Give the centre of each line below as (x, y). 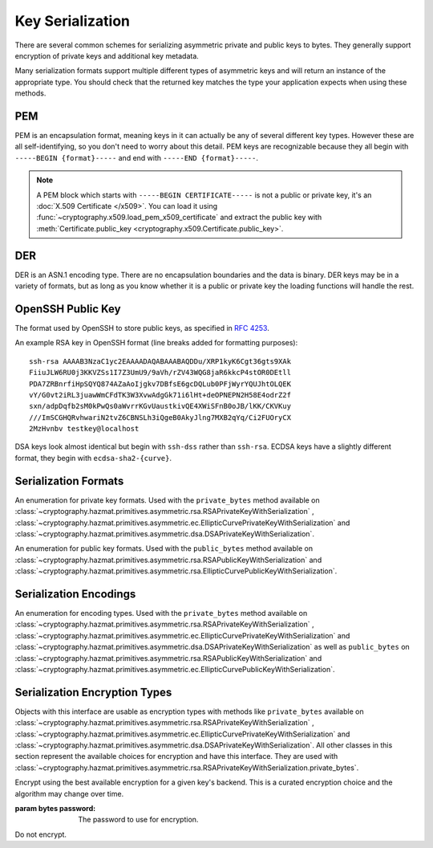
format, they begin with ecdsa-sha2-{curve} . (93, 458)
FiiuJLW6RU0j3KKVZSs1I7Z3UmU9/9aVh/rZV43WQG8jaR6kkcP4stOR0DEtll (160, 373)
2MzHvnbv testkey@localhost (84, 429)
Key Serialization (72, 21)
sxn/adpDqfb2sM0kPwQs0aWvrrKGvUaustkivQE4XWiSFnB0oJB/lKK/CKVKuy (160, 406)
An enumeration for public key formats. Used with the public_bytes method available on (164, 548)
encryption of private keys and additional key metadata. (107, 55)
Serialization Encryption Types (93, 692)
